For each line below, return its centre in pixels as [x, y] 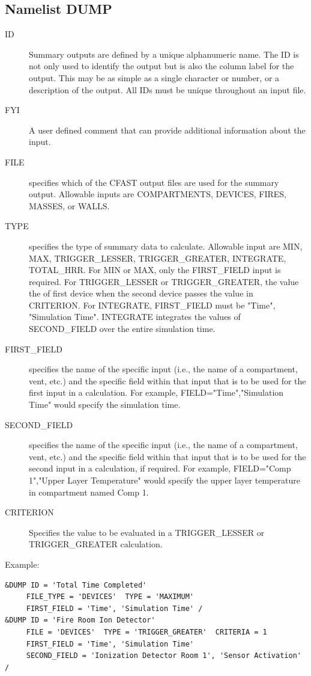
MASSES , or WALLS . [69, 205]
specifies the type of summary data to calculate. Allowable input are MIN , [166, 246]
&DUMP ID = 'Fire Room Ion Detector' [80, 620]
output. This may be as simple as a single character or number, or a [154, 77]
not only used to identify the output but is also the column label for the [162, 66]
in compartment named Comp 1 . [89, 492]
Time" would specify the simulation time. [105, 404]
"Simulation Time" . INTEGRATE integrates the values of [135, 317]
